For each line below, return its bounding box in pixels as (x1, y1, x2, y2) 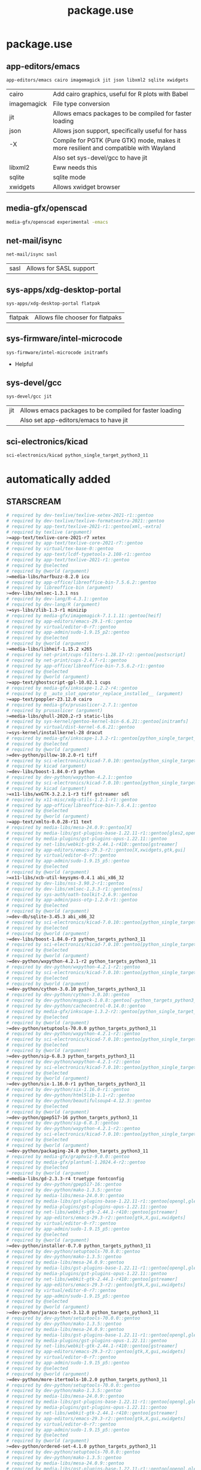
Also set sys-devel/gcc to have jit (53, 154, 148, 162)
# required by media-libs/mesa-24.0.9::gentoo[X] (6, 825, 133, 831)
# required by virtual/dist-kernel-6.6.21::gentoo (6, 724, 135, 731)
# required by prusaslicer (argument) (6, 707, 103, 714)
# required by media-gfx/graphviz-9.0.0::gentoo (6, 1153, 130, 1159)
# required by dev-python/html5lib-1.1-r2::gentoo (6, 1092, 135, 1098)
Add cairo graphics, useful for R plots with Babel (53, 89, 188, 98)
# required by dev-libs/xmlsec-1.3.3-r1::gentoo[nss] (6, 886, 144, 892)
